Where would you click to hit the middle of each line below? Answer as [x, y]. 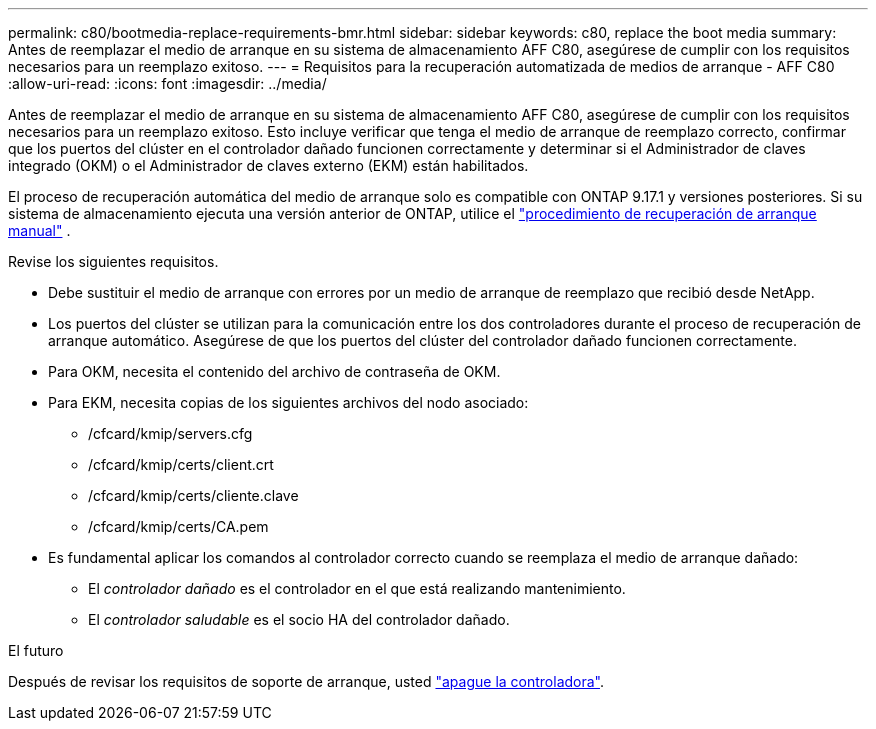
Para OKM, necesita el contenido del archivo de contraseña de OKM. [274, 371]
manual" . [39, 230]
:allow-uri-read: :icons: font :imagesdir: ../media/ [167, 83]
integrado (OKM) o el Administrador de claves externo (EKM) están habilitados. [268, 165]
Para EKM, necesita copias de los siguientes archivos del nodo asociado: [288, 402]
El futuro [36, 650]
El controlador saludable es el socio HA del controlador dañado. [299, 619]
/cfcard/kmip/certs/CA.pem [178, 526]
